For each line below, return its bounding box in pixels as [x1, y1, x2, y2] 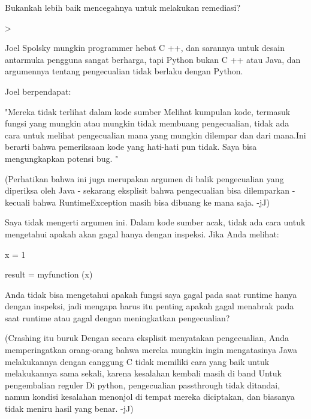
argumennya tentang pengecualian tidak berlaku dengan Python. [5, 65, 243, 77]
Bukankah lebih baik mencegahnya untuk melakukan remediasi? [5, 1, 241, 13]
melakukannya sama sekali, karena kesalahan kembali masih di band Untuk [5, 367, 282, 379]
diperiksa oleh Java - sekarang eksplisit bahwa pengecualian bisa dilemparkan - [5, 184, 295, 197]
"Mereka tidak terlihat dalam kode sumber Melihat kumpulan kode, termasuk [5, 105, 291, 117]
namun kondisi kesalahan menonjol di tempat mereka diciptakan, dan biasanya [5, 390, 295, 403]
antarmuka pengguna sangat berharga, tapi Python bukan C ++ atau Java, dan [5, 53, 301, 65]
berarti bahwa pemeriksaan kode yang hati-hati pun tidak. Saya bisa [5, 140, 257, 153]
